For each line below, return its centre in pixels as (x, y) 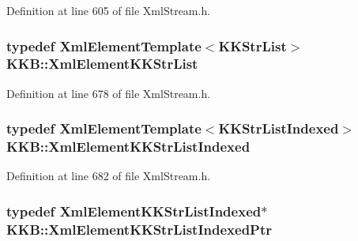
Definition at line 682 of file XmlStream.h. (109, 176)
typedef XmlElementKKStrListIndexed (134, 211)
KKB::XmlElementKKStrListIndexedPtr (139, 229)
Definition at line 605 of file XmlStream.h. (109, 10)
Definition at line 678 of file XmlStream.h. (109, 93)
